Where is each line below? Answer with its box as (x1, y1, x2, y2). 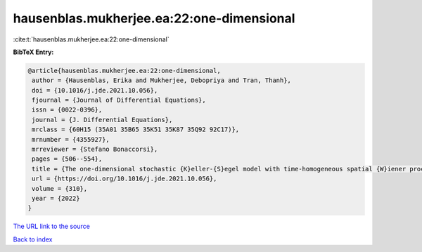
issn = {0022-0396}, (32, 106, 103, 114)
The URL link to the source (13, 222, 91, 231)
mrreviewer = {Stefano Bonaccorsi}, (32, 145, 158, 154)
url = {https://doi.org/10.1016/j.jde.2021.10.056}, (32, 175, 217, 183)
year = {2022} (32, 194, 80, 202)
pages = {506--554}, (32, 155, 103, 163)
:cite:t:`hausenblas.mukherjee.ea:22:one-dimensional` (13, 35, 170, 44)
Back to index (13, 235, 53, 244)
